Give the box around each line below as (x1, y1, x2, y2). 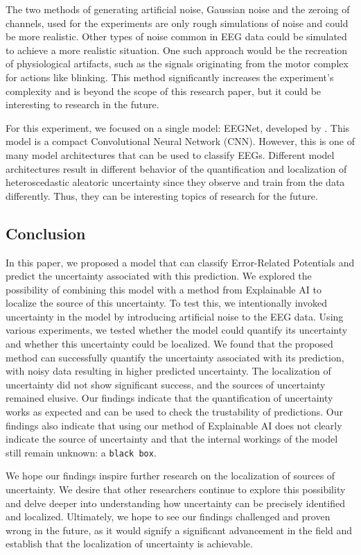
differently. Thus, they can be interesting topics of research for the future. (6, 188, 318, 203)
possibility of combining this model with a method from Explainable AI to (6, 282, 322, 296)
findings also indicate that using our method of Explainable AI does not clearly (6, 418, 342, 432)
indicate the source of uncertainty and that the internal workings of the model (6, 432, 338, 446)
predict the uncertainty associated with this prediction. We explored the (6, 268, 312, 283)
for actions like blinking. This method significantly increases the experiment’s (6, 69, 334, 84)
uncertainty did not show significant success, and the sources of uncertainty (6, 377, 326, 391)
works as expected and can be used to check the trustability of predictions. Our (6, 404, 344, 419)
